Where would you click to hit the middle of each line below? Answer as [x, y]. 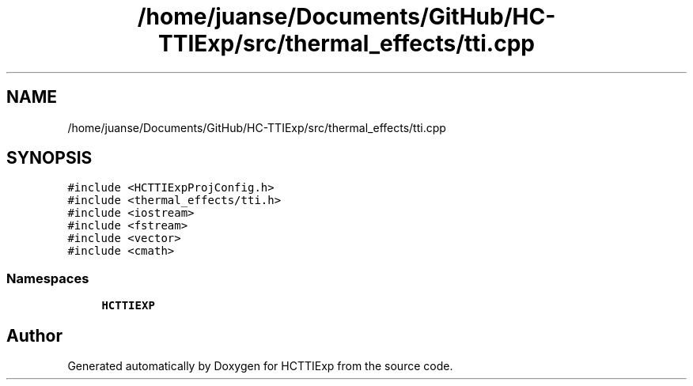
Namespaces [48, 278]
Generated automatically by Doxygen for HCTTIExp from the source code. [260, 366]
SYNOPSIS [49, 158]
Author [34, 335]
